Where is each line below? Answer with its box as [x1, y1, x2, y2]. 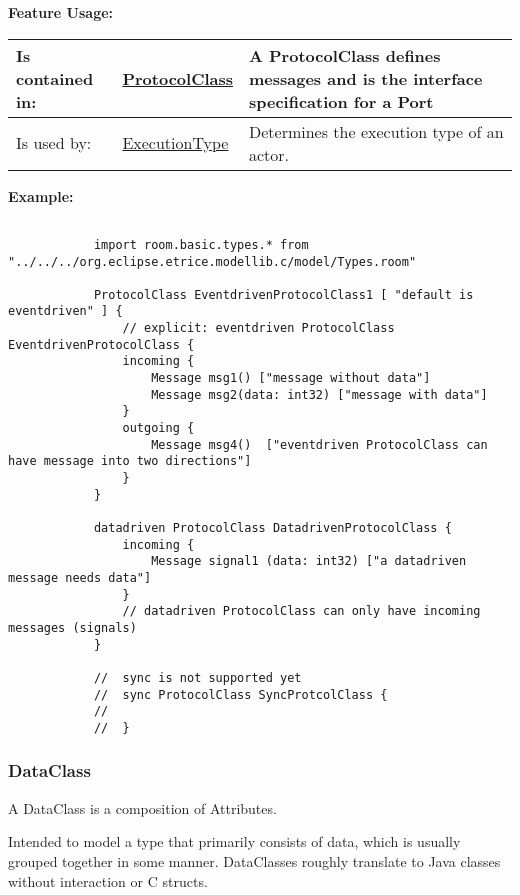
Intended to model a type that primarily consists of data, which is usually [8, 831, 461, 852]
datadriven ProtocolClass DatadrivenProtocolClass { [93, 521, 452, 535]
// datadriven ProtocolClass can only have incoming [122, 604, 481, 619]
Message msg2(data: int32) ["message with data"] [151, 387, 488, 402]
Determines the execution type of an [249, 119, 504, 143]
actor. [249, 142, 290, 166]
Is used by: [16, 131, 92, 155]
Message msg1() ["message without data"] [151, 371, 431, 386]
